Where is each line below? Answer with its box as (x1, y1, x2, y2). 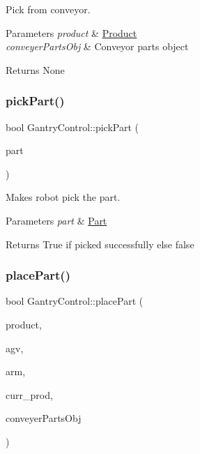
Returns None (6, 62, 65, 77)
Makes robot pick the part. (6, 190, 121, 204)
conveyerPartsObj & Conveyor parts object (6, 39, 189, 54)
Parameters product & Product (6, 25, 137, 40)
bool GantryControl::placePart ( (6, 294, 144, 308)
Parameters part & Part (6, 213, 107, 227)
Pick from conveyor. (6, 2, 91, 16)
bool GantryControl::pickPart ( (6, 119, 139, 134)
